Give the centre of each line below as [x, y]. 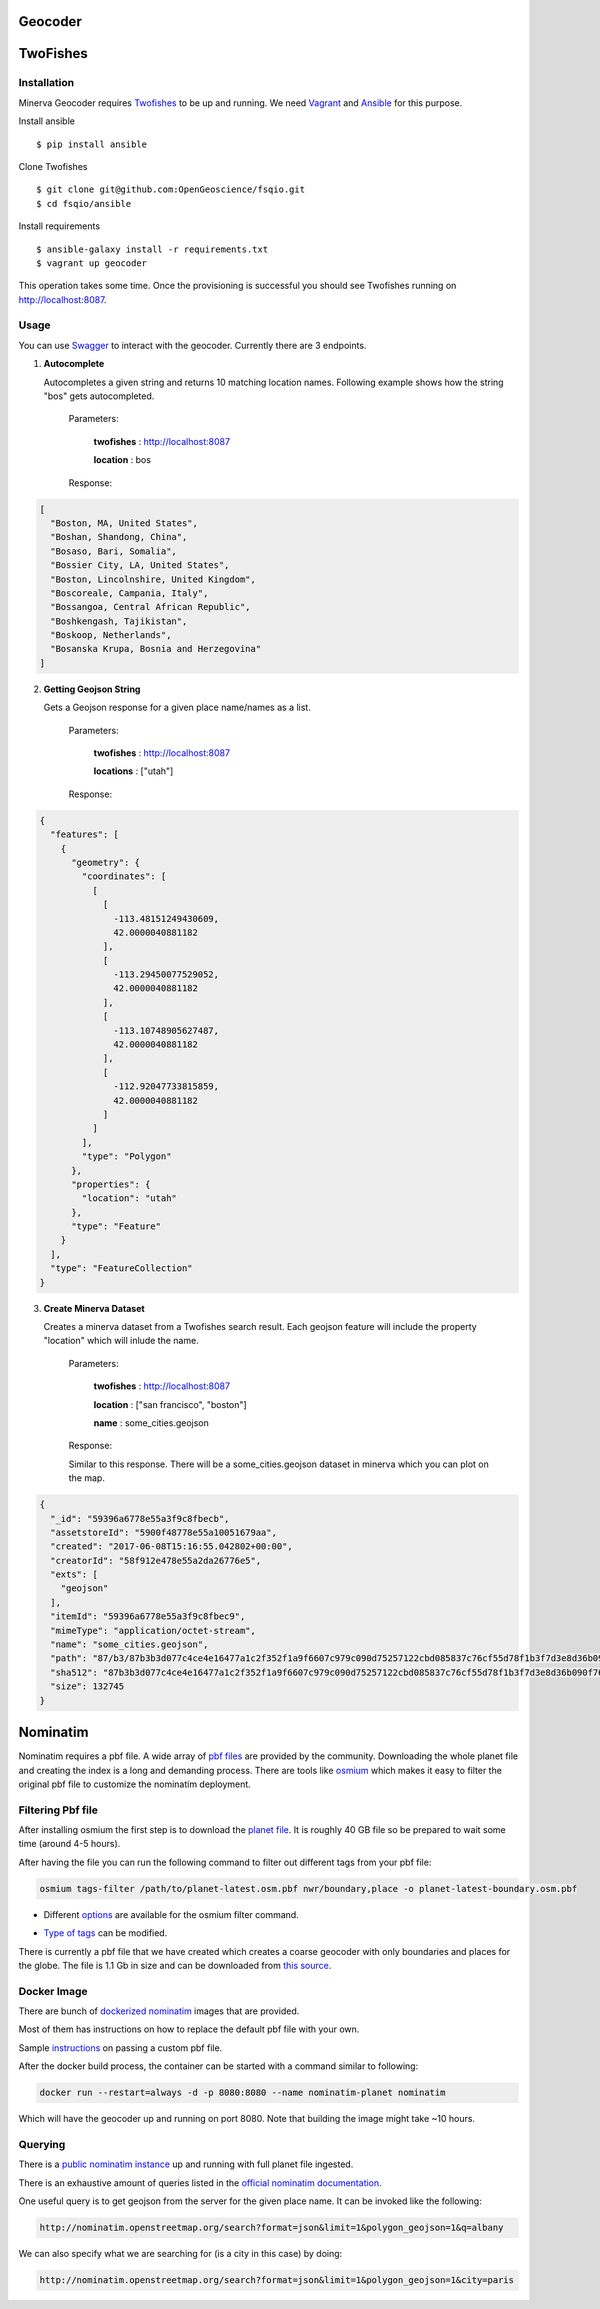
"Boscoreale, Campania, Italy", [129, 593]
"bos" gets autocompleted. [99, 396]
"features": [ [85, 834]
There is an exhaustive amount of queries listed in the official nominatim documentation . [200, 2182]
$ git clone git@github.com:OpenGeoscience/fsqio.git [170, 189]
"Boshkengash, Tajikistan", [119, 621]
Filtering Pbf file [58, 1810]
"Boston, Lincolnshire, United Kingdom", [153, 579]
